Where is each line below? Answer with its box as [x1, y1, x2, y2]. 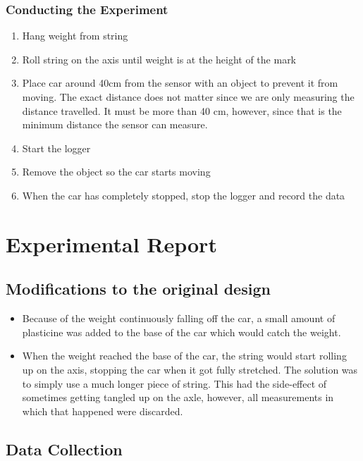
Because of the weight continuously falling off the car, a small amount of [22, 311, 336, 326]
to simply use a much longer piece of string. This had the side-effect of [22, 376, 327, 391]
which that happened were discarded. [22, 403, 183, 418]
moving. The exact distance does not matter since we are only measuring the [22, 90, 355, 104]
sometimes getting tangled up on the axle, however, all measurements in [22, 390, 334, 405]
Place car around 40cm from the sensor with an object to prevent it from [22, 75, 338, 90]
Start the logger [22, 140, 91, 155]
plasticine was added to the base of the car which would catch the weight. [22, 324, 341, 339]
